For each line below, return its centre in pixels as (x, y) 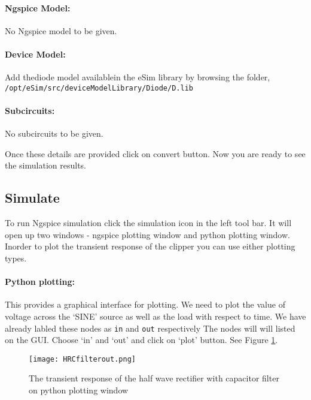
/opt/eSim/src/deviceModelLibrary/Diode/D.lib (99, 88)
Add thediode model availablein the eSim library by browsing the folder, (138, 77)
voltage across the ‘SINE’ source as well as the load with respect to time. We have (155, 316)
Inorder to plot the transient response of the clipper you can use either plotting (150, 246)
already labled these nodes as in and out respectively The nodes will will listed (150, 328)
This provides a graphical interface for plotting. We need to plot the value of (145, 304)
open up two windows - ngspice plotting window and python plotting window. (147, 234)
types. (16, 258)
